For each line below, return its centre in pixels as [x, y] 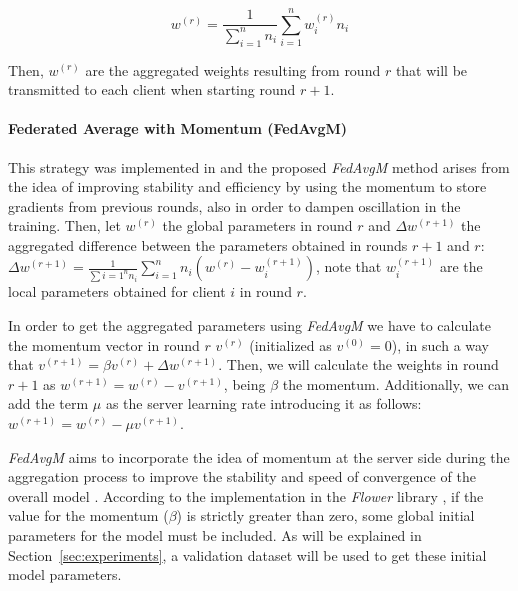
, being [244, 383]
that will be [431, 69]
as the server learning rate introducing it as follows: [263, 403]
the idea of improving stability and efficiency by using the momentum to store [247, 186]
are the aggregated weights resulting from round [233, 69]
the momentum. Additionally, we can [396, 383]
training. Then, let [64, 225]
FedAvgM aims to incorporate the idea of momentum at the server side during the [259, 456]
